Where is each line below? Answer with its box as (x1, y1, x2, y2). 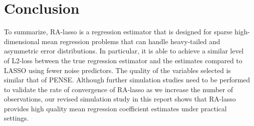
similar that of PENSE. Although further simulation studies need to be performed (4, 75, 250, 85)
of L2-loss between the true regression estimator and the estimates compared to (4, 55, 242, 65)
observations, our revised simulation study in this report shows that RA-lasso (4, 94, 236, 104)
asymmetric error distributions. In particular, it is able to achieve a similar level (4, 46, 244, 56)
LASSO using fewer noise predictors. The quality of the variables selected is (4, 65, 231, 75)
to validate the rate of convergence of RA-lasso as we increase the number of (4, 84, 233, 94)
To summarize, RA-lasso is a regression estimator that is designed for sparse (4, 26, 232, 37)
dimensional (4, 36, 40, 46)
